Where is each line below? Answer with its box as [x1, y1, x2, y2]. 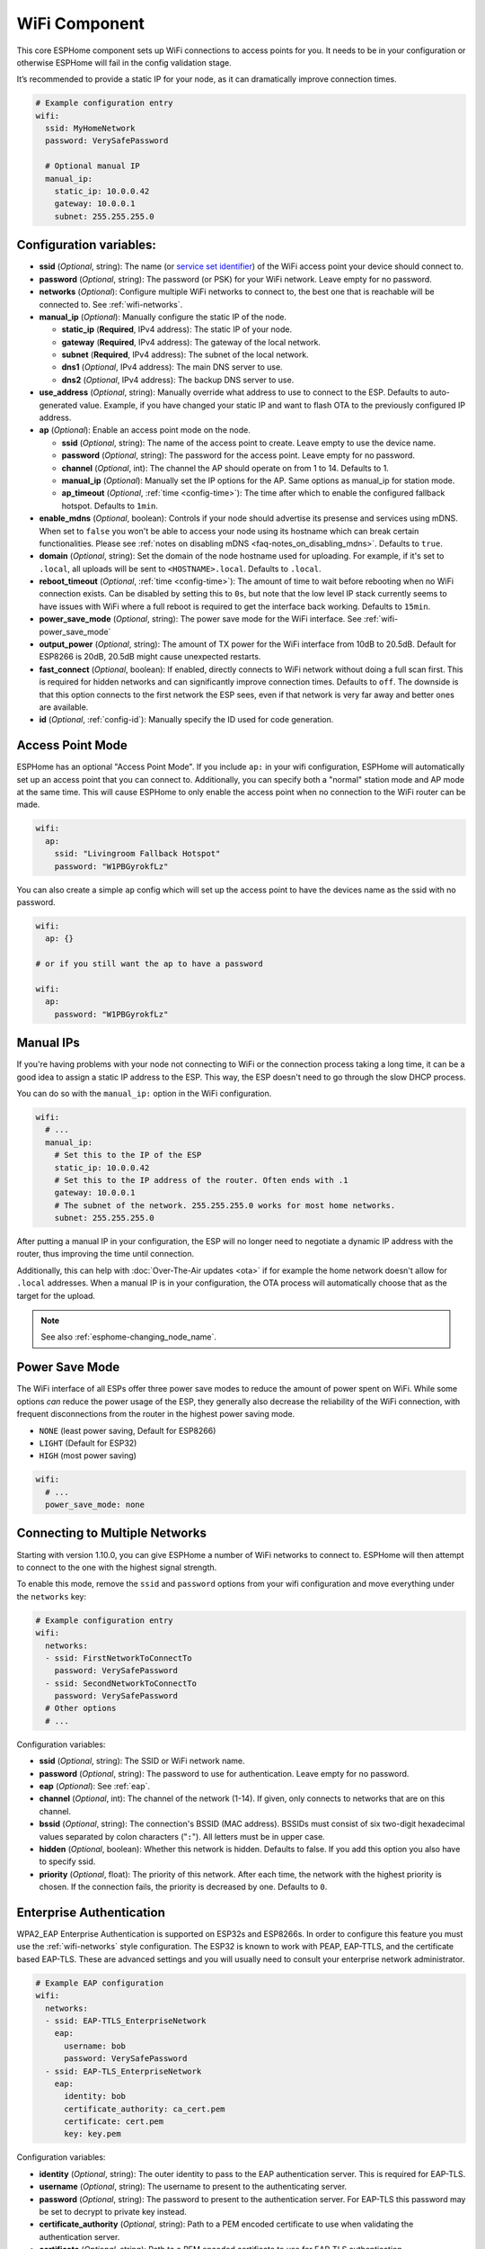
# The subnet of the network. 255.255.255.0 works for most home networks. [54, 1200, 396, 1210]
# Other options [45, 1703, 117, 1714]
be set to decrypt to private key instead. [39, 2207, 188, 2218]
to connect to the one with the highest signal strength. [16, 1562, 217, 1573]
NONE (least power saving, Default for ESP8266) [39, 1425, 216, 1436]
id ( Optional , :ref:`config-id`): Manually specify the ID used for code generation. [39, 714, 334, 725]
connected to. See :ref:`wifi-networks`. [39, 299, 183, 309]
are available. [39, 702, 89, 712]
